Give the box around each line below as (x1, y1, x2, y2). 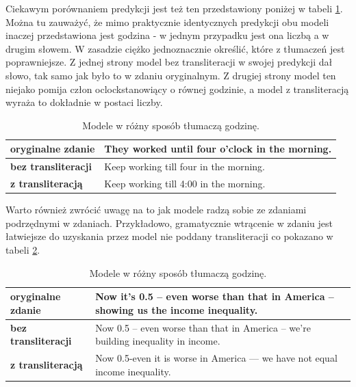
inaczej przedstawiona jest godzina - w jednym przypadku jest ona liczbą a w (5, 28, 329, 42)
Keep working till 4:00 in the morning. (104, 176, 266, 191)
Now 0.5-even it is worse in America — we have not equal (95, 350, 338, 364)
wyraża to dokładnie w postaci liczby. (5, 95, 163, 109)
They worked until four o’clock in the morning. (104, 142, 332, 156)
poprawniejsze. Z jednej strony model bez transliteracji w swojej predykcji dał (5, 55, 333, 69)
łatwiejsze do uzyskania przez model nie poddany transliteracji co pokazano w (5, 229, 333, 243)
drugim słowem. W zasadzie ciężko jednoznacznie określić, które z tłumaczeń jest (5, 41, 345, 55)
